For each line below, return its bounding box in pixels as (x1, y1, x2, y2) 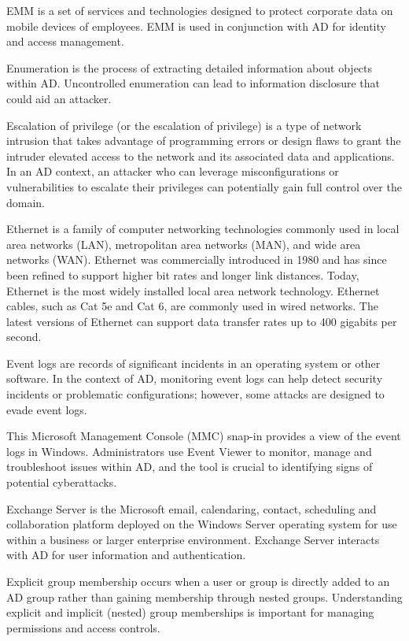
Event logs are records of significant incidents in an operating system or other (6, 354, 381, 371)
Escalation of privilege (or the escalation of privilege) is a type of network (6, 117, 362, 133)
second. (6, 328, 42, 345)
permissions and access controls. (6, 619, 160, 635)
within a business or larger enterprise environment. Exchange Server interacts (6, 531, 380, 547)
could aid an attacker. (6, 90, 112, 106)
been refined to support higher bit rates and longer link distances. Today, (6, 266, 359, 283)
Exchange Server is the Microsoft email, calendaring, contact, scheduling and (6, 500, 377, 517)
